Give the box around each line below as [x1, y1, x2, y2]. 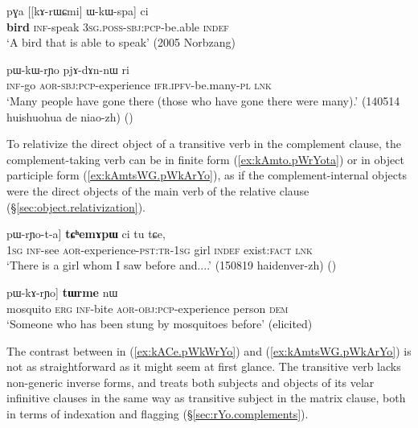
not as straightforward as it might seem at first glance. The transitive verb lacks [6, 358, 401, 375]
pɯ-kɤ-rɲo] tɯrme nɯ [6, 283, 118, 300]
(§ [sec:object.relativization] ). [6, 198, 145, 215]
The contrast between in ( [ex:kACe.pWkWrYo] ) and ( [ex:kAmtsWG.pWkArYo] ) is [6, 342, 412, 359]
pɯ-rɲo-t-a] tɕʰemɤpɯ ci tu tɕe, [6, 225, 166, 242]
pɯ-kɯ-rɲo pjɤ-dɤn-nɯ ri [6, 60, 129, 77]
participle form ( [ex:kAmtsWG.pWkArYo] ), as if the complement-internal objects [6, 167, 407, 183]
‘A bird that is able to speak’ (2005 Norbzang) [6, 34, 236, 51]
